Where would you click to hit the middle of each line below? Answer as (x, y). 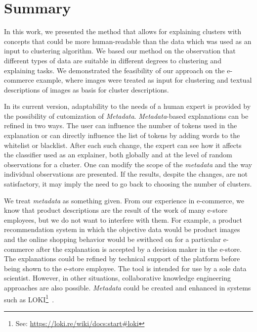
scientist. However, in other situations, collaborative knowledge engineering (117, 278)
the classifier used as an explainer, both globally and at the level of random (118, 155)
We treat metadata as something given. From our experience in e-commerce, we (124, 200)
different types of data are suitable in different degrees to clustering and (113, 60)
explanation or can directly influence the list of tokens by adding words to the (122, 135)
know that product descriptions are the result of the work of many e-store (116, 210)
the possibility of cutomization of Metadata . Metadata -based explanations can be (126, 116)
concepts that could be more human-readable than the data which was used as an (128, 41)
